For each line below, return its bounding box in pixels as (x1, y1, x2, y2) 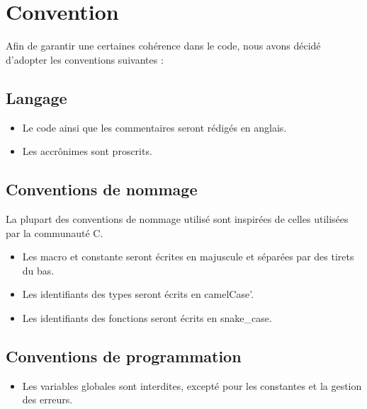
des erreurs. (22, 392, 73, 407)
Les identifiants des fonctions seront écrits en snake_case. (22, 310, 272, 325)
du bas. (22, 263, 55, 277)
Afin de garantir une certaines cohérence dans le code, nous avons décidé (6, 38, 321, 53)
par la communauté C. (6, 225, 103, 240)
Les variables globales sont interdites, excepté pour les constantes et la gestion (22, 378, 362, 393)
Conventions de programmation (6, 345, 242, 367)
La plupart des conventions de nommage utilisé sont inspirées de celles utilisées (6, 211, 349, 226)
